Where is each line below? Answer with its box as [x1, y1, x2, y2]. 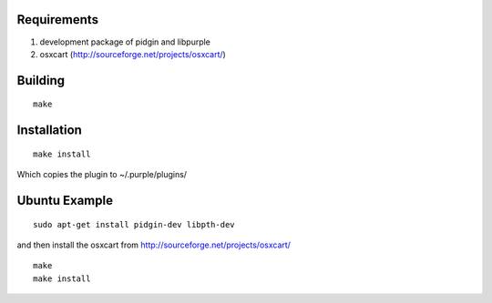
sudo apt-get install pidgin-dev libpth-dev [33, 219, 236, 229]
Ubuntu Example [16, 192, 114, 208]
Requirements [16, 12, 99, 27]
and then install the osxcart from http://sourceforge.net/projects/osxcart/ [16, 239, 292, 250]
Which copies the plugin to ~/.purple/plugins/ [16, 169, 187, 180]
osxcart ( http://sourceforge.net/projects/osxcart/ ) [39, 48, 227, 59]
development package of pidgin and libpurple [39, 36, 211, 47]
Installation [16, 123, 82, 138]
